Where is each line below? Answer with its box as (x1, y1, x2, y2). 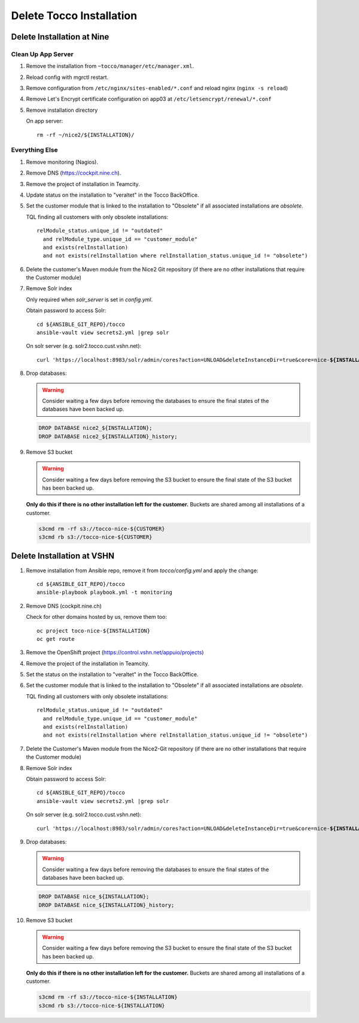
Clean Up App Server (11, 50, 74, 58)
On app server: (26, 117, 63, 125)
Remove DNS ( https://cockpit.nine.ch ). (26, 169, 121, 176)
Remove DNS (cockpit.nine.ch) (26, 602, 102, 609)
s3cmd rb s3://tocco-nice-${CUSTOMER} (38, 534, 153, 540)
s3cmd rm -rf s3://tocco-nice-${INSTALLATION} (38, 994, 178, 1001)
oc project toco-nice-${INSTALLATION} (36, 627, 151, 634)
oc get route (36, 636, 75, 642)
